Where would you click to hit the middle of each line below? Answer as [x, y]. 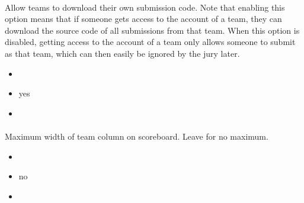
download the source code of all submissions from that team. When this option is [152, 30]
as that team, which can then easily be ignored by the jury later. [122, 53]
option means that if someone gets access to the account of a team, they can [143, 19]
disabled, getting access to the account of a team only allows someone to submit [150, 42]
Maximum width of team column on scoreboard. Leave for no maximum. [137, 136]
